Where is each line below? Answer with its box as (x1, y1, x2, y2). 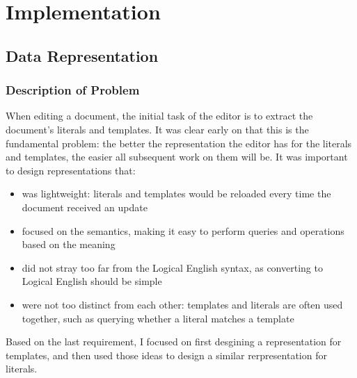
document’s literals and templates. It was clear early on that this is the (6, 122, 309, 136)
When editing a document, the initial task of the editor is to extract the (6, 108, 313, 123)
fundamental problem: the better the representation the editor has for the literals (6, 135, 352, 150)
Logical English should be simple (22, 274, 162, 288)
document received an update (22, 199, 148, 214)
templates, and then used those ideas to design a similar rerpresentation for (6, 347, 327, 362)
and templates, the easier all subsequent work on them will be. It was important (6, 149, 348, 164)
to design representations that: (6, 163, 136, 177)
